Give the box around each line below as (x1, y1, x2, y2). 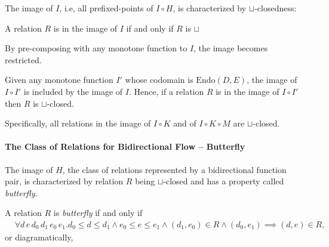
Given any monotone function (5, 73, 113, 86)
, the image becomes (193, 42, 268, 54)
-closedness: (254, 2, 297, 14)
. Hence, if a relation (129, 85, 204, 97)
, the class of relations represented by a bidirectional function (62, 163, 287, 175)
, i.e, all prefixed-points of (59, 2, 153, 14)
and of (173, 117, 196, 129)
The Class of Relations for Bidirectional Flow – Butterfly (5, 140, 245, 153)
